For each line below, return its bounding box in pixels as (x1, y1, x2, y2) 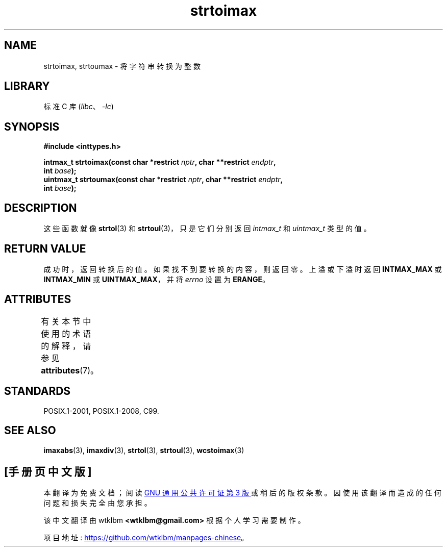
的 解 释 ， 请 (41, 340, 91, 351)
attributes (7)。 (41, 365, 99, 375)
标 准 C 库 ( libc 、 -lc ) (43, 102, 114, 111)
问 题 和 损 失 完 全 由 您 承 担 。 (43, 498, 152, 508)
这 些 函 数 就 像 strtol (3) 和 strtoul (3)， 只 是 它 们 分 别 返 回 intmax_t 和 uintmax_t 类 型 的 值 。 (43, 224, 371, 233)
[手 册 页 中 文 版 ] (4, 465, 92, 478)
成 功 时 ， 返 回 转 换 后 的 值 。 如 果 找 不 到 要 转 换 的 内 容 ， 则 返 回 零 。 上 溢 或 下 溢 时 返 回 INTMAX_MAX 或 (43, 264, 442, 273)
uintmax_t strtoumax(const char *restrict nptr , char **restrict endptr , (43, 175, 283, 184)
